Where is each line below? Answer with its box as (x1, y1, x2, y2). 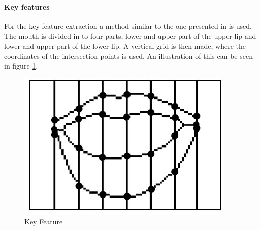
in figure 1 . (4, 60, 38, 71)
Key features (4, 1, 50, 12)
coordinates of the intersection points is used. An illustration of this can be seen (4, 50, 253, 61)
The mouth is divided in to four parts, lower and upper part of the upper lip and (4, 30, 256, 41)
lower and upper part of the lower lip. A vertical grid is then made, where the (4, 40, 246, 51)
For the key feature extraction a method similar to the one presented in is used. (4, 20, 252, 31)
